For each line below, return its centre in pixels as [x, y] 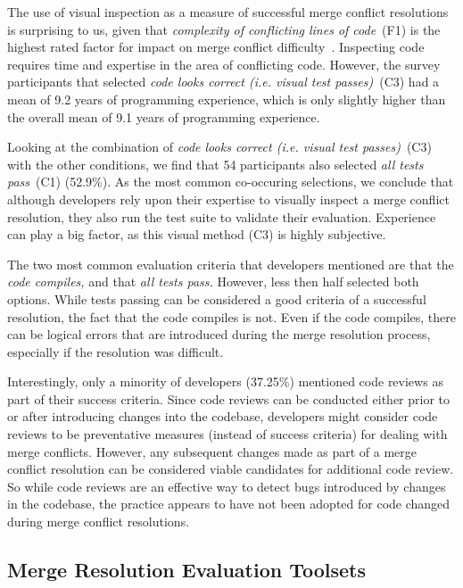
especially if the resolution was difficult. [116, 351]
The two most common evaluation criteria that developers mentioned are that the [231, 264]
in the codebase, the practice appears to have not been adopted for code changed [229, 504]
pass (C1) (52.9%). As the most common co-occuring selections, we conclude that [231, 182]
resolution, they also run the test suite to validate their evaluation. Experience [222, 216]
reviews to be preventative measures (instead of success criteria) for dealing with [227, 434]
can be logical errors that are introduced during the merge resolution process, [219, 334]
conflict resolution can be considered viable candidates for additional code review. [231, 469]
